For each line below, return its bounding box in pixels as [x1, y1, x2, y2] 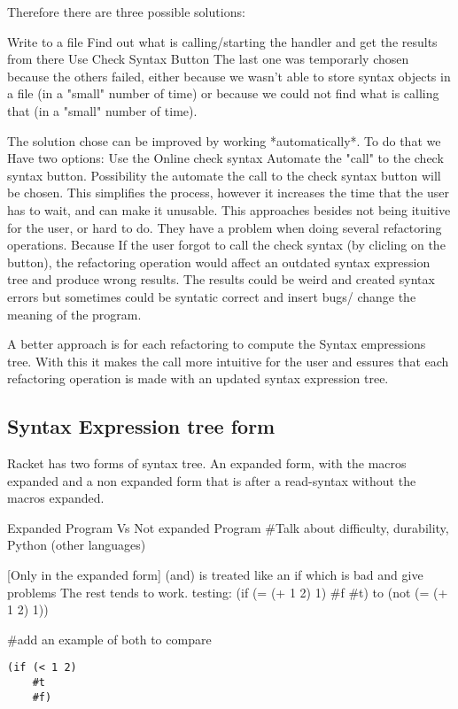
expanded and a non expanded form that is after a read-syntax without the [7, 471, 416, 489]
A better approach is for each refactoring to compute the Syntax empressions [7, 335, 426, 353]
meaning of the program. [7, 304, 142, 323]
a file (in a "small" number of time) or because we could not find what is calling [7, 84, 439, 103]
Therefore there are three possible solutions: [7, 3, 245, 20]
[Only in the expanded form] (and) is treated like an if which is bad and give [7, 566, 423, 584]
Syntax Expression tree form [7, 412, 276, 440]
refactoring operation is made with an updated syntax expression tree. [7, 369, 389, 388]
